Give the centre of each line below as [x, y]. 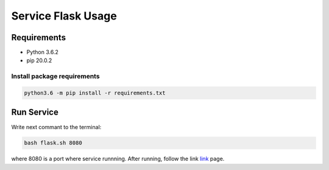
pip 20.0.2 [39, 60]
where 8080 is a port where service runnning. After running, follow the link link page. [118, 159]
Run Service [35, 112]
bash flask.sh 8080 [53, 143]
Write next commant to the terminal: [56, 127]
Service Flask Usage [64, 16]
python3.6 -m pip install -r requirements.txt [95, 93]
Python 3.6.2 [43, 52]
